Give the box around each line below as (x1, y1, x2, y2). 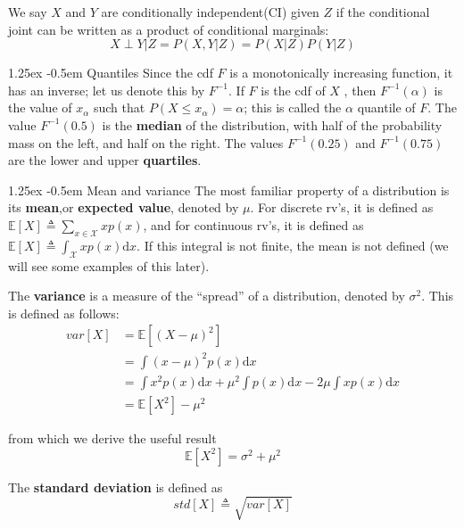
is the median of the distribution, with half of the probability (102, 115, 443, 134)
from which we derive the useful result (8, 429, 217, 448)
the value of (8, 98, 72, 117)
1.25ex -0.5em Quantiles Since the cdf (8, 63, 213, 82)
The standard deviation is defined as (8, 477, 223, 496)
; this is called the (244, 98, 342, 117)
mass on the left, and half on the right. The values (8, 133, 284, 152)
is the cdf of (261, 80, 326, 99)
